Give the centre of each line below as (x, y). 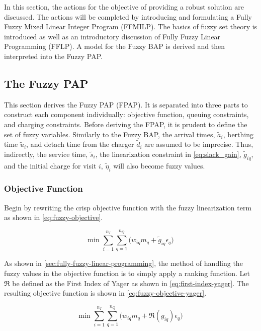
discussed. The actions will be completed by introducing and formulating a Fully (128, 16)
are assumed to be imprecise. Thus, (199, 144)
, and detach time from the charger (80, 144)
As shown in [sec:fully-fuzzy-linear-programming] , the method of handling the (123, 263)
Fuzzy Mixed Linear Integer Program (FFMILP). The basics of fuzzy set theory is (131, 26)
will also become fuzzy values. (159, 165)
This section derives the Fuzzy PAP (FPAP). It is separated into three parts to (126, 104)
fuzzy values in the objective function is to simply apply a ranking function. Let (127, 273)
